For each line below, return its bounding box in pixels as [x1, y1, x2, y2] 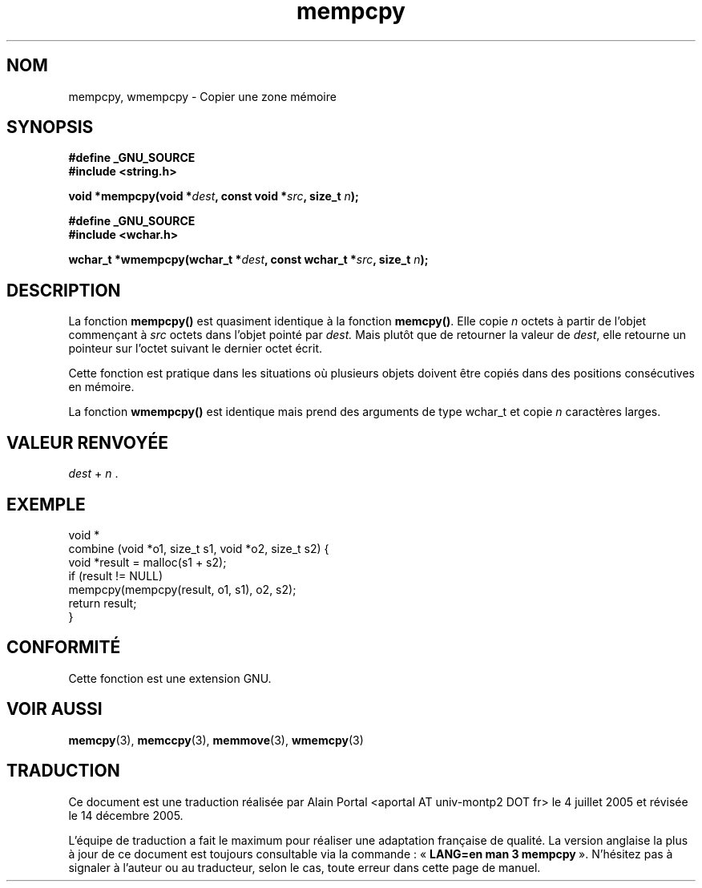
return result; [68, 595, 137, 610]
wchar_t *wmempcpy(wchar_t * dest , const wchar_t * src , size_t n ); [68, 252, 429, 267]
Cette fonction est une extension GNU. [68, 671, 272, 685]
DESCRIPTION [6, 280, 121, 301]
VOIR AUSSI [6, 699, 103, 720]
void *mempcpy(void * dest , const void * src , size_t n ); [68, 189, 359, 204]
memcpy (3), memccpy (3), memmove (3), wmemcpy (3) [68, 733, 364, 747]
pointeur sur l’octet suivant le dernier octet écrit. [68, 341, 323, 356]
